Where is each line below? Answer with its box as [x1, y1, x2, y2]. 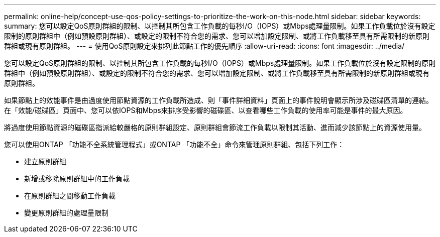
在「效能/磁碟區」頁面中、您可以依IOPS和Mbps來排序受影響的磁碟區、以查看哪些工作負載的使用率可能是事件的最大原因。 [4, 106, 407, 114]
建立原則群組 [24, 157, 66, 166]
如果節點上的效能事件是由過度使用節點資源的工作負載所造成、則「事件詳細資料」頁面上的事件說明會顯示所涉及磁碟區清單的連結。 [4, 96, 433, 104]
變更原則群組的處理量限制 [24, 208, 108, 217]
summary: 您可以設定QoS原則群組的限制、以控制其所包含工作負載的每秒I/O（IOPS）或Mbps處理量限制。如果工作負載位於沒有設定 [4, 22, 435, 30]
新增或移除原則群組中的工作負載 [24, 174, 130, 183]
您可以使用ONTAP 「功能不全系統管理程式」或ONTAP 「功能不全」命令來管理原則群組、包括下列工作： [4, 140, 345, 149]
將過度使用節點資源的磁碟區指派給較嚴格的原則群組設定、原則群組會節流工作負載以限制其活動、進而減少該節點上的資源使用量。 [4, 123, 426, 132]
